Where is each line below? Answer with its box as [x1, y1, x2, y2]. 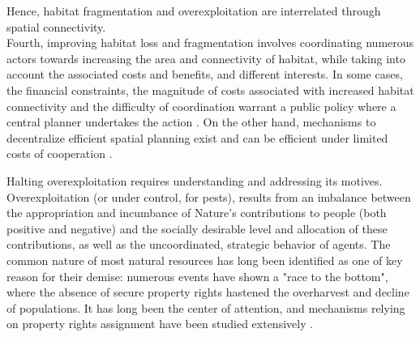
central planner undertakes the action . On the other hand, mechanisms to [6, 113, 376, 130]
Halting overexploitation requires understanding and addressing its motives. [6, 172, 383, 189]
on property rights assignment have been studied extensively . [6, 315, 314, 332]
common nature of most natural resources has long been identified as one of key [6, 251, 403, 268]
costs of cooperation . [6, 145, 113, 162]
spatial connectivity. [6, 18, 106, 35]
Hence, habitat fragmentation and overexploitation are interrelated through [6, 2, 381, 19]
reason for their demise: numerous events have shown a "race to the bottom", [6, 267, 388, 284]
